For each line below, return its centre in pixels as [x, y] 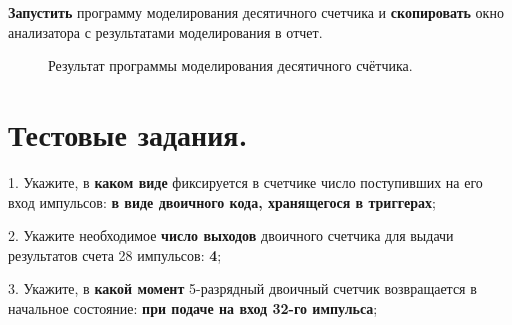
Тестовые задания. [128, 133]
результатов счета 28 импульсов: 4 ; [115, 254]
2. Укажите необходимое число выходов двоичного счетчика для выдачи [231, 235]
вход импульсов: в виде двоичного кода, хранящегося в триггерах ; [222, 201]
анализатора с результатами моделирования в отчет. [165, 31]
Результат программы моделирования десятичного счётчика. [230, 65]
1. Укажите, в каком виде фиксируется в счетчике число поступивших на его [245, 181]
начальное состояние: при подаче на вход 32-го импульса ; [193, 307]
